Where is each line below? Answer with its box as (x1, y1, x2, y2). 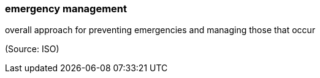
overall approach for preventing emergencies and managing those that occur (5, 25, 316, 36)
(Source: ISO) (5, 44, 59, 55)
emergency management (5, 2, 128, 15)
